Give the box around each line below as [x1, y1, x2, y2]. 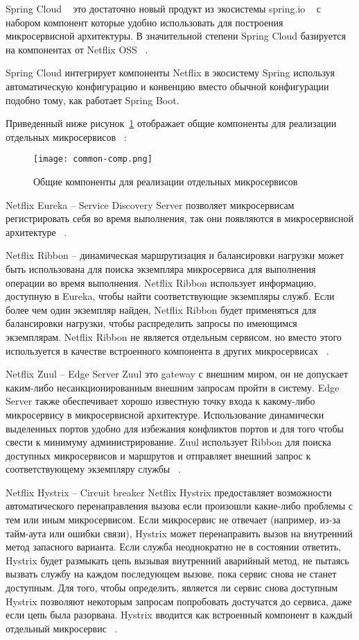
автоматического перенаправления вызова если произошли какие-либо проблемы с [6, 498, 353, 513]
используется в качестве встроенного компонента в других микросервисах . [6, 343, 329, 357]
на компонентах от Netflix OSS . [6, 42, 148, 56]
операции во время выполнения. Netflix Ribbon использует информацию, [6, 275, 317, 289]
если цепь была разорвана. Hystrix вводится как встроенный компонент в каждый [6, 607, 353, 622]
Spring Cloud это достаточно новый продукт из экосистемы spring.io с [6, 1, 321, 15]
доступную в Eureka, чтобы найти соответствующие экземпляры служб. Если [6, 289, 335, 303]
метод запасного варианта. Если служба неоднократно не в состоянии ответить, [6, 539, 341, 554]
